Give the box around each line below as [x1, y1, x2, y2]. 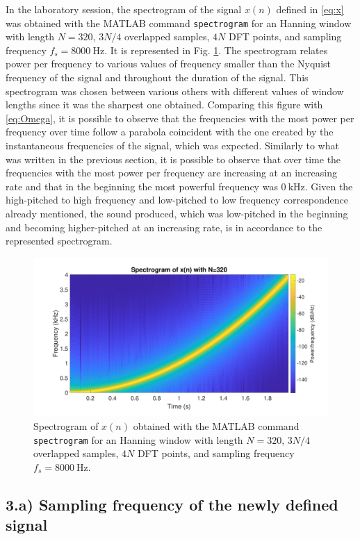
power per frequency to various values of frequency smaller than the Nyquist [6, 56, 331, 71]
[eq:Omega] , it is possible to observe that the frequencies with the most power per [6, 110, 354, 125]
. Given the [304, 179, 353, 193]
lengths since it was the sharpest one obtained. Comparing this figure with [6, 97, 323, 112]
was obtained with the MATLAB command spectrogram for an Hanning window [6, 15, 352, 30]
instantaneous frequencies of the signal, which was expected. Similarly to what [6, 138, 339, 152]
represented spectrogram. [6, 233, 113, 248]
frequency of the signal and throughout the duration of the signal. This [6, 70, 309, 85]
